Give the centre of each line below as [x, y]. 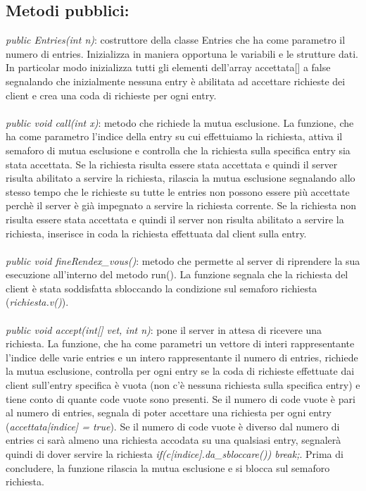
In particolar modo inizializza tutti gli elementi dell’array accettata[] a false [168, 67]
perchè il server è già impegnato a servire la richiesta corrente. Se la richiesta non [181, 205]
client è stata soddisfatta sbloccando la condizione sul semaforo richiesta [162, 288]
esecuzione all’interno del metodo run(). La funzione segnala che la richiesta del [177, 274]
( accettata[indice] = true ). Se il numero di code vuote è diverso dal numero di [173, 426]
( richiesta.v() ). [37, 302]
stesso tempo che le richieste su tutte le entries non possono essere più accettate [178, 191]
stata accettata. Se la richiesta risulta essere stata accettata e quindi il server [172, 164]
